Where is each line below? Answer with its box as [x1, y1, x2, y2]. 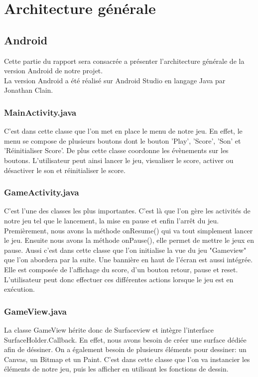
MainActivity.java [4, 106, 77, 118]
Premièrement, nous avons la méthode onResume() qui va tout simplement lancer [4, 225, 253, 235]
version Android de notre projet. [4, 65, 103, 76]
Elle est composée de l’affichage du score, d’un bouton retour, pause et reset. [4, 264, 238, 274]
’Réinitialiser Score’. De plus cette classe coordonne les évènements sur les [4, 145, 229, 156]
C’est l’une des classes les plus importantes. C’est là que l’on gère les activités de [4, 205, 251, 216]
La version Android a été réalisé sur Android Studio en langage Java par [4, 75, 226, 85]
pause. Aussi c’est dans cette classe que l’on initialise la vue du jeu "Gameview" [4, 244, 247, 255]
